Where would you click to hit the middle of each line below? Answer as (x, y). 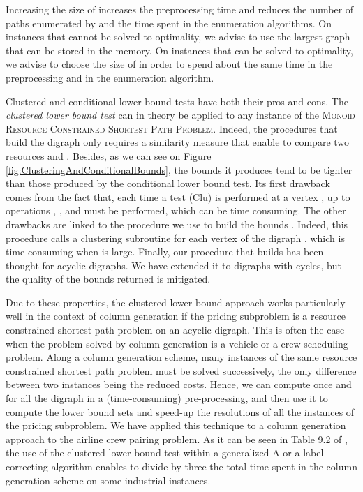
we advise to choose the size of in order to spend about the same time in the (169, 64)
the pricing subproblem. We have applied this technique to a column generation (176, 425)
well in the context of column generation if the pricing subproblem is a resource (176, 316)
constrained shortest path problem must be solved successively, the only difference (181, 370)
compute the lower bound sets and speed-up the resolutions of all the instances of (180, 411)
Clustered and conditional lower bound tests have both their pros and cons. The (177, 101)
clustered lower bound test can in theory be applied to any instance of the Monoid (180, 115)
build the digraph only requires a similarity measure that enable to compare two (178, 142)
